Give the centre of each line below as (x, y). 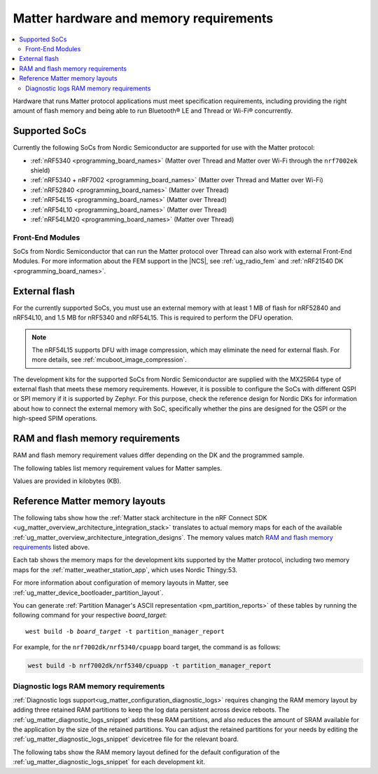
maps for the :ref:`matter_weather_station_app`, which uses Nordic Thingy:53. (125, 570)
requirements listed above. (51, 548)
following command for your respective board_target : (90, 615)
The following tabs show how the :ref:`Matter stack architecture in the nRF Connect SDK (140, 517)
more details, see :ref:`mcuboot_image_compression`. (109, 360)
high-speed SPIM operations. (55, 419)
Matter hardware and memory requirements (143, 18)
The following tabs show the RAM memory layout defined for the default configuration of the (146, 752)
